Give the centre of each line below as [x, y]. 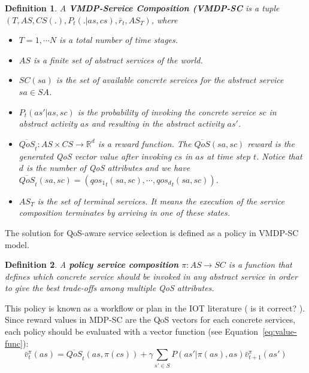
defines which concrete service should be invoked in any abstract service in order [151, 276]
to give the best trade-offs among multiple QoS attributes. [110, 288]
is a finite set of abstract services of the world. [118, 59]
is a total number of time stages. [119, 40]
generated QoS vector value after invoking [95, 156]
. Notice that [279, 156]
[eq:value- [280, 331]
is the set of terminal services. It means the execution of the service [161, 201]
